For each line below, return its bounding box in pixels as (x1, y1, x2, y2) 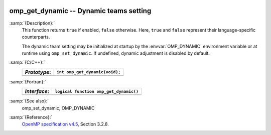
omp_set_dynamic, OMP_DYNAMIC (22, 105, 95, 111)
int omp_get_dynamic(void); (56, 69, 121, 75)
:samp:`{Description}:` (9, 20, 55, 26)
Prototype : (25, 68, 51, 75)
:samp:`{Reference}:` (9, 114, 53, 120)
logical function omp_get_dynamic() (55, 88, 139, 94)
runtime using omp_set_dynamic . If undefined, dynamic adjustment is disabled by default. (22, 50, 210, 56)
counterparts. (22, 34, 50, 40)
